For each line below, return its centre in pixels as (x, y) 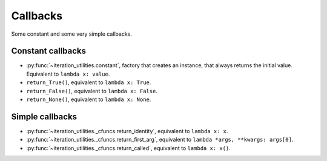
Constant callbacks (49, 51)
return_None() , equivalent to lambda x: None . (89, 99)
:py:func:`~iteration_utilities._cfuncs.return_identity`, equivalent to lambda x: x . (127, 131)
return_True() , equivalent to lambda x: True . (89, 82)
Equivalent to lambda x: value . (68, 74)
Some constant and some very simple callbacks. (72, 34)
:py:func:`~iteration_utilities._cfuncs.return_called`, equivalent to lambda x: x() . (129, 148)
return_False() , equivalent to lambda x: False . (92, 91)
